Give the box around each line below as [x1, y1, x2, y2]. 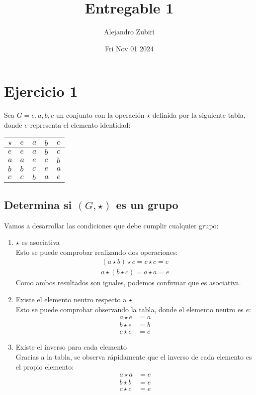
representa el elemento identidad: [30, 119, 131, 130]
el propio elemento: [15, 361, 74, 372]
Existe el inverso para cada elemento [15, 342, 127, 352]
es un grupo [116, 197, 178, 212]
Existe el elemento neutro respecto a [15, 294, 127, 305]
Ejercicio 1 [4, 81, 78, 101]
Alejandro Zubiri [103, 26, 155, 37]
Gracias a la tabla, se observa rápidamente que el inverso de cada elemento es [15, 351, 252, 362]
